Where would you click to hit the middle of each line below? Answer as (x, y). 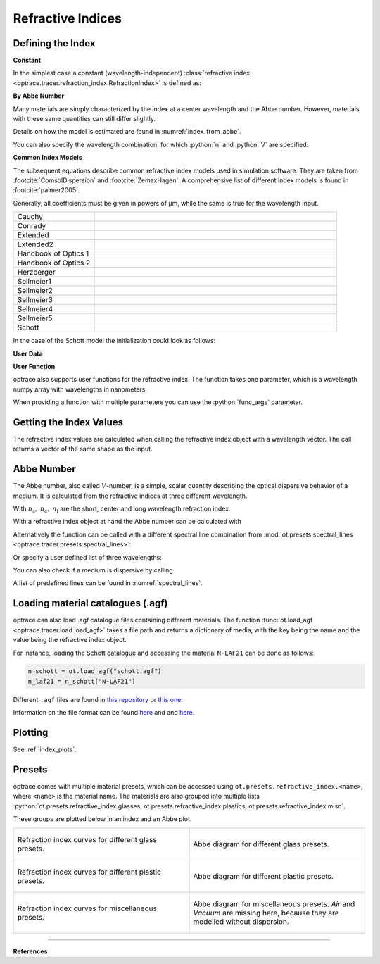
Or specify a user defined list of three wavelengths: (87, 557)
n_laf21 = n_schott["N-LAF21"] (82, 681)
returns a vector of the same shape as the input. (83, 449)
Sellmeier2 (35, 291)
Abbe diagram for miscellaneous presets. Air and (274, 903)
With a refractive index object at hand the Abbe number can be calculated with (127, 522)
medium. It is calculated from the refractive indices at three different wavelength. (130, 496)
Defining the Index (54, 43)
